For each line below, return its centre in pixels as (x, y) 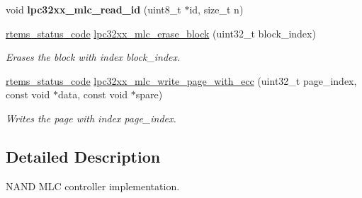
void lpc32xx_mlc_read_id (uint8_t (94, 9)
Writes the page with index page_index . (91, 118)
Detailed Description (83, 156)
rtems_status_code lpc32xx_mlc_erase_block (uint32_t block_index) (161, 33)
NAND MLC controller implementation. (93, 186)
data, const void (93, 94)
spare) (149, 94)
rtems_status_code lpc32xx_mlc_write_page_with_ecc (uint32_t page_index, (181, 80)
